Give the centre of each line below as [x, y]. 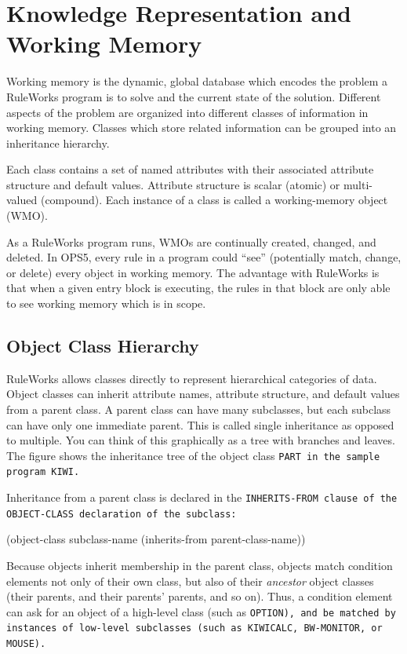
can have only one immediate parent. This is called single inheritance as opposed [200, 424]
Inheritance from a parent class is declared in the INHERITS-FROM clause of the [202, 497]
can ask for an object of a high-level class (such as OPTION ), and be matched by [201, 611]
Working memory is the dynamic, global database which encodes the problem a [197, 81]
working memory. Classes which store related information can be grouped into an [202, 128]
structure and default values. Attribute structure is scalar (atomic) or [173, 184]
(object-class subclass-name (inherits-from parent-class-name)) [156, 539]
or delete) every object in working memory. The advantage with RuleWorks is [193, 272]
